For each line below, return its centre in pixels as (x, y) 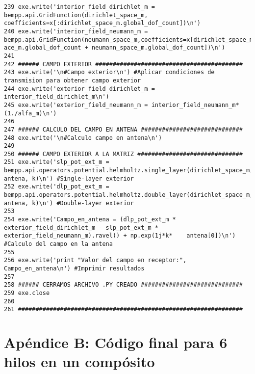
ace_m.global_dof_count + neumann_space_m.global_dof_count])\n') (115, 48)
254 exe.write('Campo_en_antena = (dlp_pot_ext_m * (90, 220)
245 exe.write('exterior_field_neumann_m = (76, 105)
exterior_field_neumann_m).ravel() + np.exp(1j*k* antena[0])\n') (120, 236)
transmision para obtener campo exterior (73, 80)
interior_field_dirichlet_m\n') (57, 97)
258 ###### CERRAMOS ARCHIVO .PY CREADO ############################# (123, 285)
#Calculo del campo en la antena (58, 244)
